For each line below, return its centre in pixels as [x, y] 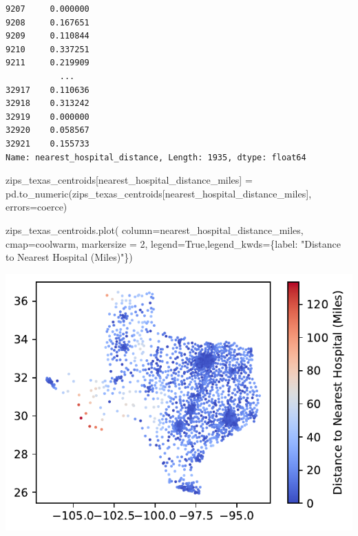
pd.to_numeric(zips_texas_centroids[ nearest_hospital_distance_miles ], [159, 193]
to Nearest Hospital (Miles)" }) [69, 257]
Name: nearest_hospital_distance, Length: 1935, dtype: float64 [156, 157]
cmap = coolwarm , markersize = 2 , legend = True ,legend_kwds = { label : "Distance [173, 243]
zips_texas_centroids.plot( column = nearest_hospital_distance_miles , [155, 229]
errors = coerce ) [36, 207]
